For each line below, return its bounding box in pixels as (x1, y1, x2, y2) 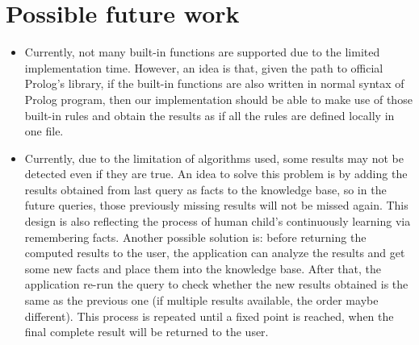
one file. (24, 123, 64, 139)
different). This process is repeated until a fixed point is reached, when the (24, 307, 394, 324)
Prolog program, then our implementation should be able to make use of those (24, 90, 413, 107)
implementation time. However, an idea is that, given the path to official (24, 59, 383, 76)
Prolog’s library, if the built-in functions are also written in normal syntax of (24, 75, 404, 92)
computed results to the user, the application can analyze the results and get (24, 244, 405, 261)
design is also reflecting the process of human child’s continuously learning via (24, 213, 411, 230)
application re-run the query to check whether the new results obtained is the (24, 276, 409, 293)
